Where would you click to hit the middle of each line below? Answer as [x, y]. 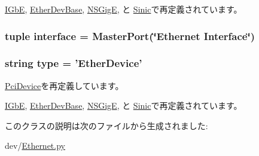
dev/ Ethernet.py [35, 146]
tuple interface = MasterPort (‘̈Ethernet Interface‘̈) [130, 36]
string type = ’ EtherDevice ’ [74, 63]
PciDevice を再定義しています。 [64, 85]
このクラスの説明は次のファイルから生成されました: [106, 125]
